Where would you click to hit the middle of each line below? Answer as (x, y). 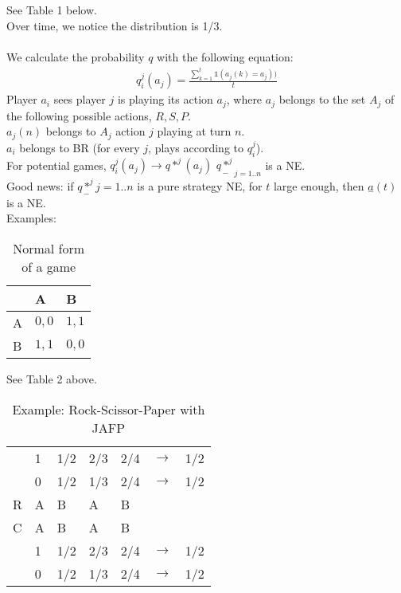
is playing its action (165, 99)
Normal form (49, 249)
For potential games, (56, 165)
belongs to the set (322, 99)
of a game (49, 267)
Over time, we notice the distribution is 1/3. (115, 25)
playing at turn (194, 131)
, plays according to (196, 147)
